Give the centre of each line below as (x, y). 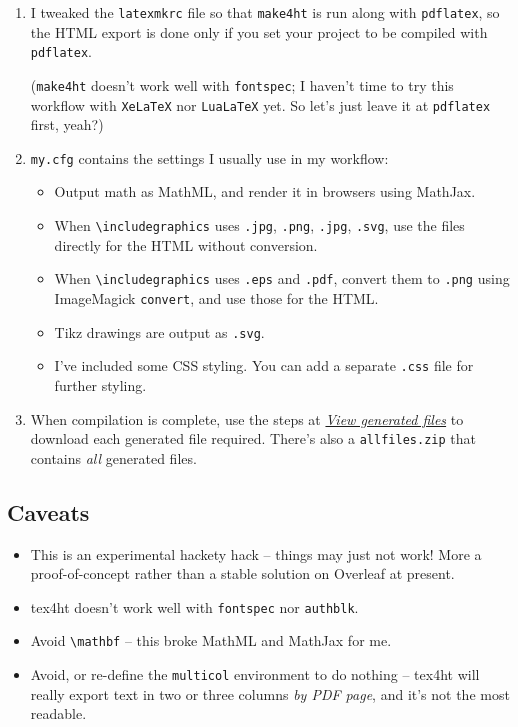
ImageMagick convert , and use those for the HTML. (216, 297)
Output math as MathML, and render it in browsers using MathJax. (265, 191)
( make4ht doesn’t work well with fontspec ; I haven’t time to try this (242, 84)
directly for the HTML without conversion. (186, 244)
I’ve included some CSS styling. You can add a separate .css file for (264, 365)
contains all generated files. (113, 457)
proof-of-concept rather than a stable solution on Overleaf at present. (242, 573)
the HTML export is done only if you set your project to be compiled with (259, 31)
